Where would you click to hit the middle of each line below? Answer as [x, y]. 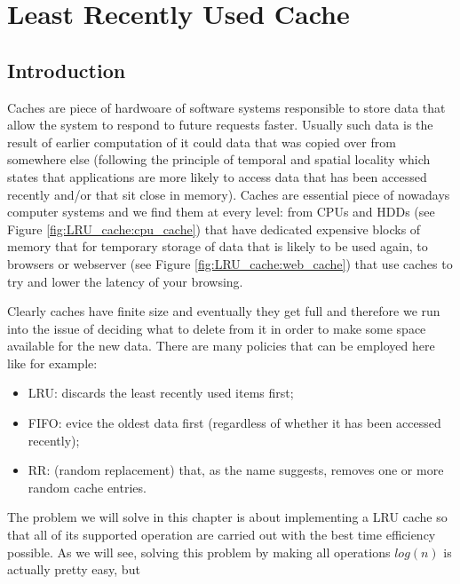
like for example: [52, 363]
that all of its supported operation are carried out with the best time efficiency [222, 535]
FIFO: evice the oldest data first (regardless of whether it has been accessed [234, 423]
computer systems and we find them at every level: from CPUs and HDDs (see [221, 212]
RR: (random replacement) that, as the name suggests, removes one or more [236, 470]
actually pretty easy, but [74, 569]
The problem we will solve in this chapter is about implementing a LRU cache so [227, 517]
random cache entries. [87, 487]
